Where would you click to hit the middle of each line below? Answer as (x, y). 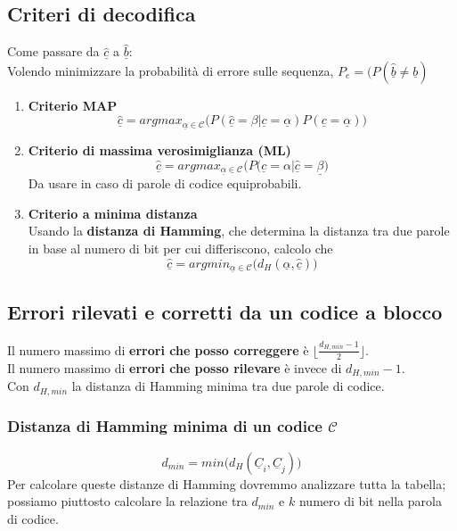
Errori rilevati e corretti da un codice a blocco (225, 311)
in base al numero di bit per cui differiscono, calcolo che (180, 248)
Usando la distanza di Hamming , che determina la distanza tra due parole (239, 231)
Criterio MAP (73, 105)
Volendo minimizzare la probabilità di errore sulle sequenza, (171, 70)
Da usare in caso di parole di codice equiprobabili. (165, 183)
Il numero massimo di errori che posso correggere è (158, 349)
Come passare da (53, 51)
